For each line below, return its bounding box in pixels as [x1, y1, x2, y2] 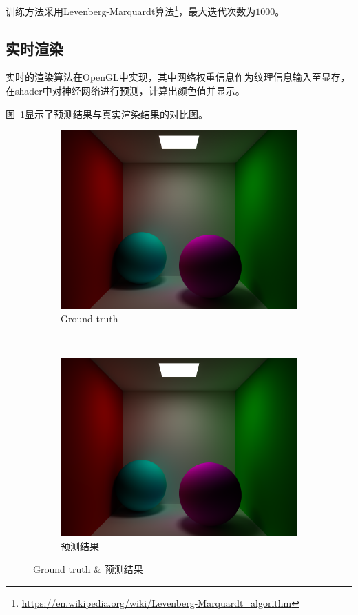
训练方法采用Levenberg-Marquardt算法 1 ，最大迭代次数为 [6, 2, 256, 18]
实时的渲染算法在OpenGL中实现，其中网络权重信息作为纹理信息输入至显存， [6, 70, 350, 84]
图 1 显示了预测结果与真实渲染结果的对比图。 [6, 106, 208, 121]
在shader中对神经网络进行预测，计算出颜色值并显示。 [6, 84, 245, 98]
